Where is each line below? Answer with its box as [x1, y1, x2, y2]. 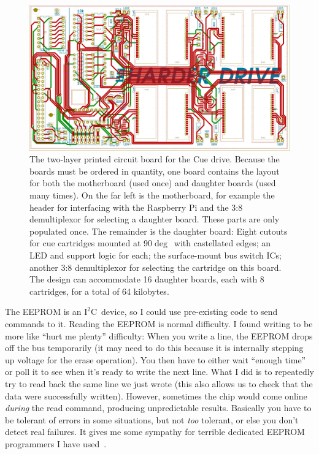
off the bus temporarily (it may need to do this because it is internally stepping [5, 341, 304, 354]
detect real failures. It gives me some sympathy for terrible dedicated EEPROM [5, 425, 305, 438]
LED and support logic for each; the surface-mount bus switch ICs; [29, 249, 282, 262]
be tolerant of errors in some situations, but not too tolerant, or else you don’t [5, 413, 299, 426]
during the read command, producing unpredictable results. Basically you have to [5, 401, 312, 414]
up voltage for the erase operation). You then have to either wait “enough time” [5, 353, 306, 366]
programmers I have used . [5, 437, 107, 450]
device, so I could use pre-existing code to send [101, 305, 278, 318]
